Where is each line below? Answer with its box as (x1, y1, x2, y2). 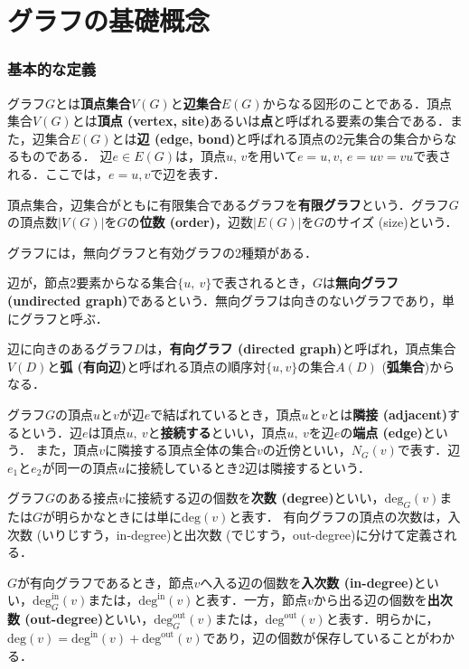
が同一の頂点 (42, 457, 118, 476)
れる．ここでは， (7, 164, 108, 183)
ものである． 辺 (19, 146, 113, 165)
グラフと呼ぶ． (19, 308, 108, 327)
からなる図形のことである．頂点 (262, 93, 452, 112)
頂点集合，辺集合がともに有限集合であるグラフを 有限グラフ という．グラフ (7, 194, 449, 213)
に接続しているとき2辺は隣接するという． (125, 457, 371, 476)
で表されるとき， (211, 273, 313, 292)
